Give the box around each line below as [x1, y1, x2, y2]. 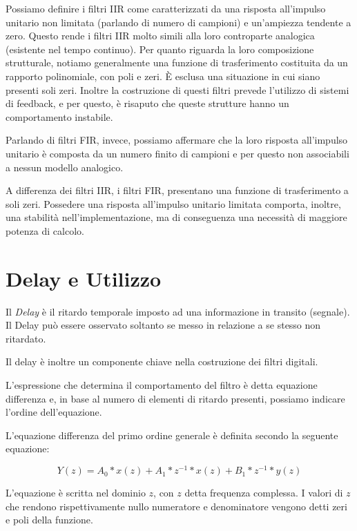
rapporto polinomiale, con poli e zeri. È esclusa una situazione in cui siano [6, 68, 320, 83]
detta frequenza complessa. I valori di [184, 485, 343, 500]
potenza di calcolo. [6, 223, 84, 238]
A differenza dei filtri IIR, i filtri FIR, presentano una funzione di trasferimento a [6, 183, 349, 197]
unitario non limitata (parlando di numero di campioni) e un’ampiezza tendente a [6, 15, 351, 29]
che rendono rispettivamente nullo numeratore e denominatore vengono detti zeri [6, 499, 347, 513]
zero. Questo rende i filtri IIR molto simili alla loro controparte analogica [6, 28, 315, 43]
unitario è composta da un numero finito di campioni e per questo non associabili [6, 146, 349, 160]
